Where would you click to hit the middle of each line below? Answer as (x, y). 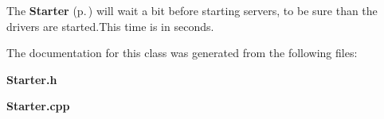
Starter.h (32, 79)
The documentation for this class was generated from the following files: (182, 53)
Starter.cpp (38, 106)
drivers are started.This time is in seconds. (110, 26)
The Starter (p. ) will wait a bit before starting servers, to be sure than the (192, 10)
